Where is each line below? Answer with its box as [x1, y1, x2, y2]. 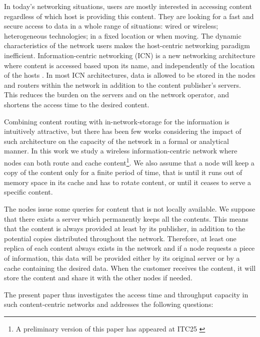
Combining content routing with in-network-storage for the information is [4, 116, 229, 126]
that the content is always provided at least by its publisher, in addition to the [4, 223, 245, 234]
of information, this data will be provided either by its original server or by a [4, 252, 240, 263]
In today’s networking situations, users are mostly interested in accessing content [4, 1, 252, 11]
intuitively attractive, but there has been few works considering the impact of [4, 126, 241, 136]
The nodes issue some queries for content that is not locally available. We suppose [4, 203, 255, 214]
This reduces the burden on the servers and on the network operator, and [4, 89, 229, 100]
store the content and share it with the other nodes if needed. [4, 272, 192, 283]
